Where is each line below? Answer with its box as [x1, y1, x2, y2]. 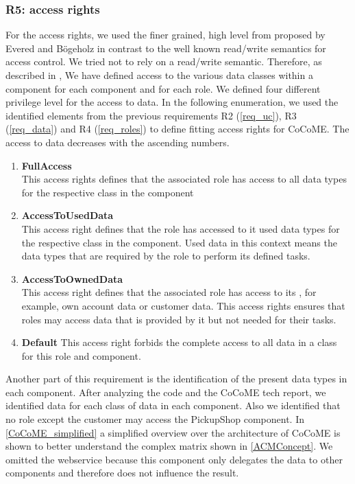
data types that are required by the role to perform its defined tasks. [21, 249, 310, 263]
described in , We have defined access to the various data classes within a [5, 68, 313, 82]
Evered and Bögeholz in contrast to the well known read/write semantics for [5, 41, 326, 55]
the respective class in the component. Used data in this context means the [21, 235, 337, 249]
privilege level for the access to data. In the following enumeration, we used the [5, 95, 339, 109]
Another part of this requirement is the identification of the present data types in [5, 371, 347, 386]
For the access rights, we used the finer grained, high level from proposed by [5, 27, 326, 42]
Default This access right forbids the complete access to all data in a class [21, 335, 337, 349]
